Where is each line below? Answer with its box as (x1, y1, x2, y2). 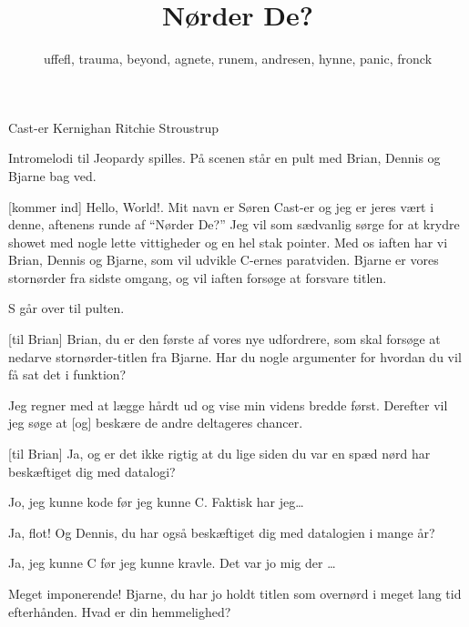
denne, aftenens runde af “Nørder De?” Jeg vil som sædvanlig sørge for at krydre (8, 215, 460, 234)
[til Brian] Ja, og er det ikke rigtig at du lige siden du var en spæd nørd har (8, 444, 431, 463)
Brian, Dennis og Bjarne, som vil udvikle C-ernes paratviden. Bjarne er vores (8, 250, 439, 269)
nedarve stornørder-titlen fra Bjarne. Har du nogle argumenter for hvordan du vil (8, 347, 462, 366)
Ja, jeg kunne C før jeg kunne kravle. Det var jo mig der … (8, 553, 336, 572)
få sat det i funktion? (8, 365, 127, 384)
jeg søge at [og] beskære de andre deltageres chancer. (8, 413, 303, 432)
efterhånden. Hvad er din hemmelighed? (8, 602, 231, 621)
